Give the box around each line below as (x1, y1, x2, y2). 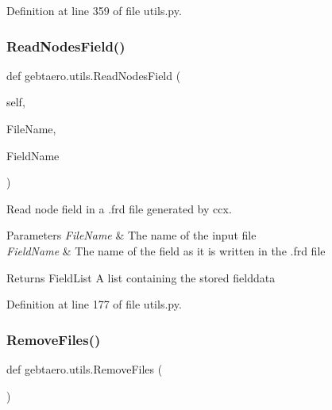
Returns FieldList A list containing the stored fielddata (6, 269, 276, 285)
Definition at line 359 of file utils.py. (6, 2, 182, 18)
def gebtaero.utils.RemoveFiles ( (6, 360, 163, 377)
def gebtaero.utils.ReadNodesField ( (6, 67, 181, 83)
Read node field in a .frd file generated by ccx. (6, 200, 232, 216)
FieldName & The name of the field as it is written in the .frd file (6, 242, 326, 259)
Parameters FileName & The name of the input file (6, 227, 257, 243)
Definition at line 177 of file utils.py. (6, 296, 182, 312)
